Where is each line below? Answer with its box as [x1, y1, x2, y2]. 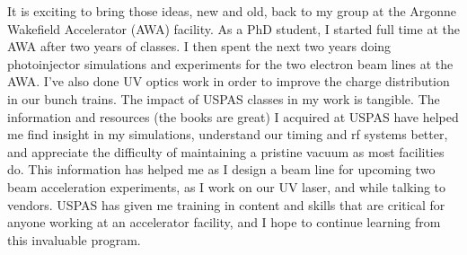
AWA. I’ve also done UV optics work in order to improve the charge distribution [7, 72, 450, 91]
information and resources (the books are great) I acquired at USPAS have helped [7, 107, 459, 126]
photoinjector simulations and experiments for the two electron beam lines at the [7, 54, 454, 73]
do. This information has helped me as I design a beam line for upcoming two [7, 160, 436, 179]
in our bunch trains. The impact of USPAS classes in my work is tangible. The [7, 89, 440, 108]
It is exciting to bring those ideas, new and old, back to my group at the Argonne [7, 2, 457, 20]
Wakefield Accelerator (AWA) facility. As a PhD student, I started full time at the [7, 19, 460, 38]
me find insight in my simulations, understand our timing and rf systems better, [7, 125, 448, 144]
